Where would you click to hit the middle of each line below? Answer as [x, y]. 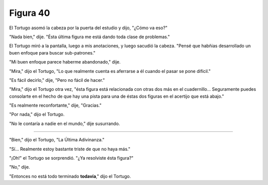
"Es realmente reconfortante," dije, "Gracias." [55, 105]
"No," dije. [20, 167]
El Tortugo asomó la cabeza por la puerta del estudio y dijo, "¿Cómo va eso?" [88, 28]
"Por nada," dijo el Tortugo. [37, 115]
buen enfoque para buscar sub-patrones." [52, 53]
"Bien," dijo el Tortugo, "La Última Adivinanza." [57, 140]
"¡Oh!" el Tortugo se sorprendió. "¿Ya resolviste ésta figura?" [71, 158]
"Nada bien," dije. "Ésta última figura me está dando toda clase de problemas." [90, 37]
